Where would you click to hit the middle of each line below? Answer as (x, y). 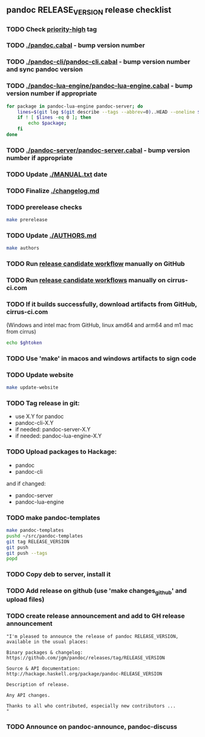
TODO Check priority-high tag (52, 29)
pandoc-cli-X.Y (34, 423)
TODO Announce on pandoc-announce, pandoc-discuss (92, 727)
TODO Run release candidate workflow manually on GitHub (95, 263)
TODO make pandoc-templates (53, 518)
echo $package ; (48, 123)
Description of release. (38, 684)
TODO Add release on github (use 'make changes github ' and (97, 592)
